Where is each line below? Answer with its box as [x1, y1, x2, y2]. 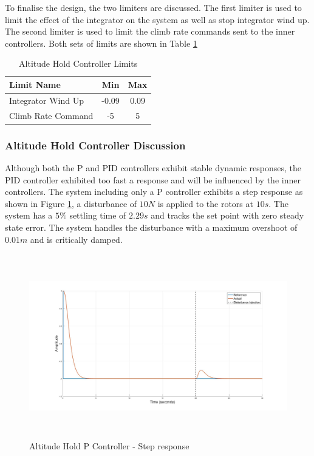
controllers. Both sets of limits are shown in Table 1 [5, 36, 197, 49]
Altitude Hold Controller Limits [19, 57, 138, 70]
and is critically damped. [30, 233, 123, 245]
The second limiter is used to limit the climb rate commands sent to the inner [5, 25, 295, 38]
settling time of [69, 209, 126, 222]
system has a [5, 209, 53, 222]
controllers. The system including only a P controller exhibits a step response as [5, 185, 303, 198]
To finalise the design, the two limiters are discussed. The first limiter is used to [5, 1, 302, 13]
